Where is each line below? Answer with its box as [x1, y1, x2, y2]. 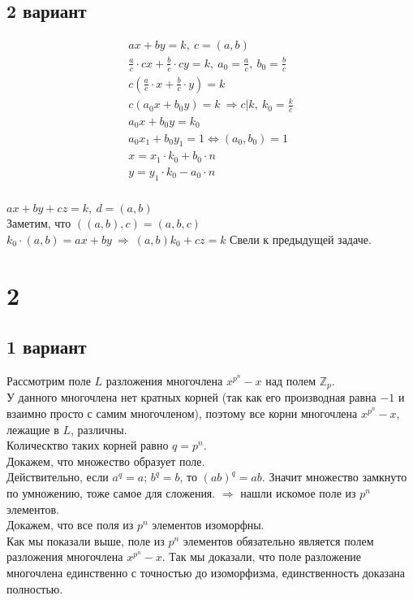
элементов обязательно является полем [183, 532, 374, 549]
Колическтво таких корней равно [6, 437, 169, 454]
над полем [265, 372, 316, 389]
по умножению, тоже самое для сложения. [6, 485, 216, 502]
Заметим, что [6, 215, 71, 232]
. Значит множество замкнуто [261, 468, 407, 485]
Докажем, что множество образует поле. [6, 452, 205, 469]
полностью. [6, 580, 63, 597]
